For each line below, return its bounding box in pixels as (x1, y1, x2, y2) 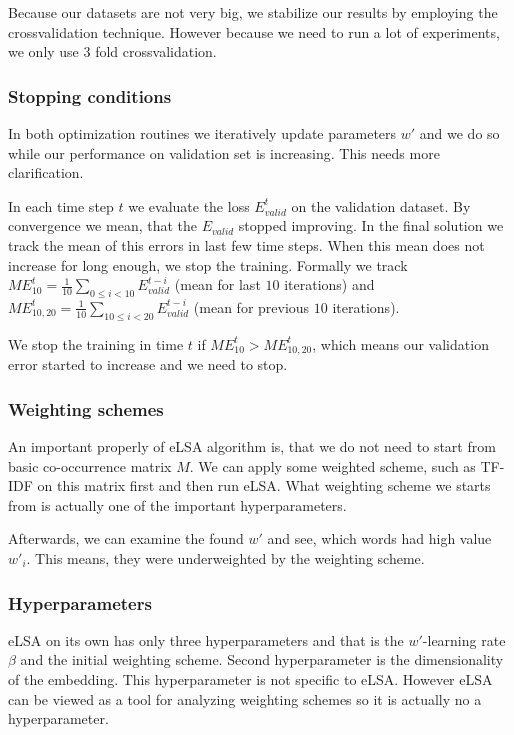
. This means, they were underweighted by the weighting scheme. (26, 547, 425, 568)
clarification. (8, 162, 84, 183)
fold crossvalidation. (95, 41, 217, 62)
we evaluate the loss (128, 195, 250, 216)
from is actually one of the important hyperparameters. (8, 494, 347, 515)
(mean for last (174, 274, 261, 295)
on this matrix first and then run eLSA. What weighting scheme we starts (37, 475, 491, 496)
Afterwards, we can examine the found (8, 528, 244, 549)
